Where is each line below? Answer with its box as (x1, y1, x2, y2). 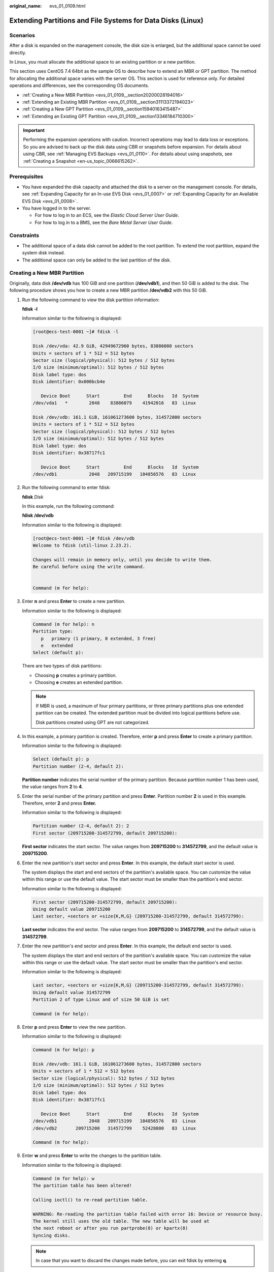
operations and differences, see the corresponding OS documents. (9, 82, 149, 89)
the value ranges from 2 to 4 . (22, 784, 83, 790)
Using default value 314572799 (32, 990, 111, 995)
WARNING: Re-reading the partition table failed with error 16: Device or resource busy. (32, 1211, 263, 1217)
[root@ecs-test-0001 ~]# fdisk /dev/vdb (32, 535, 134, 541)
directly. (9, 49, 26, 55)
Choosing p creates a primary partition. (35, 672, 117, 678)
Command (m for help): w (32, 1175, 95, 1181)
